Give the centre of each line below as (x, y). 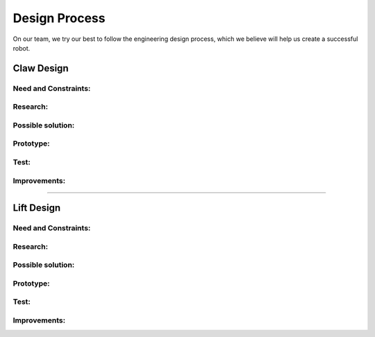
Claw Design (41, 68)
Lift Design (37, 208)
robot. (22, 48)
